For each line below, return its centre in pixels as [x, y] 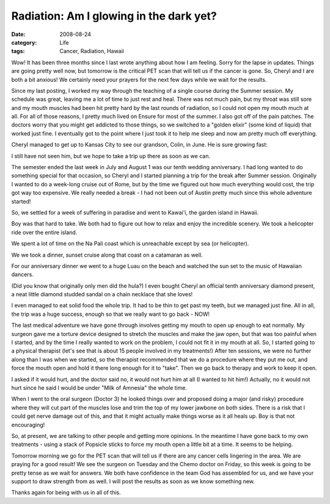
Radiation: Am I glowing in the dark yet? [114, 16]
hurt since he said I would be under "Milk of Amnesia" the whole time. [99, 388]
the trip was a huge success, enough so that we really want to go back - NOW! [111, 314]
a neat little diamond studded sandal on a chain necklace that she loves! [102, 294]
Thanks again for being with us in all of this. [66, 492]
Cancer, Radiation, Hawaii [92, 51]
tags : [18, 51]
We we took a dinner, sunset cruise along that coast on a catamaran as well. [107, 255]
